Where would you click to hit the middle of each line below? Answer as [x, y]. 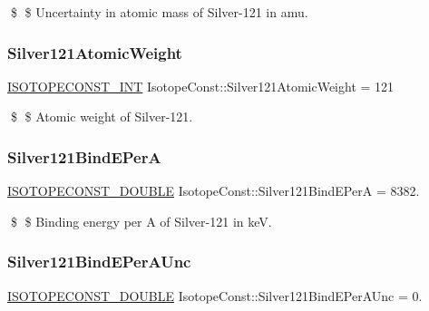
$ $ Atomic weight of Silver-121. [102, 117]
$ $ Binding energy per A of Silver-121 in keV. [141, 221]
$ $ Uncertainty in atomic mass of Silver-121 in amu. [159, 12]
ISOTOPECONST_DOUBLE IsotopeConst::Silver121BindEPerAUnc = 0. [215, 295]
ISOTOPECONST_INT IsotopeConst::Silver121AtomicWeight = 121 [201, 86]
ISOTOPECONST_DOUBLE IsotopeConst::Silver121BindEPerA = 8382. [214, 191]
